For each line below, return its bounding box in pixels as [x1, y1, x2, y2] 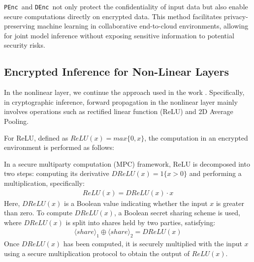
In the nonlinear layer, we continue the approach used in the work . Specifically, [4, 87, 245, 97]
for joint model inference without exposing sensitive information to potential [4, 30, 234, 40]
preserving [4, 21, 35, 31]
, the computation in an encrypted [144, 132, 248, 143]
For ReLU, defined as [4, 132, 68, 143]
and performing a [189, 168, 242, 178]
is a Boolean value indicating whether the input [64, 198, 208, 208]
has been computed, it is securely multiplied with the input [63, 238, 242, 249]
